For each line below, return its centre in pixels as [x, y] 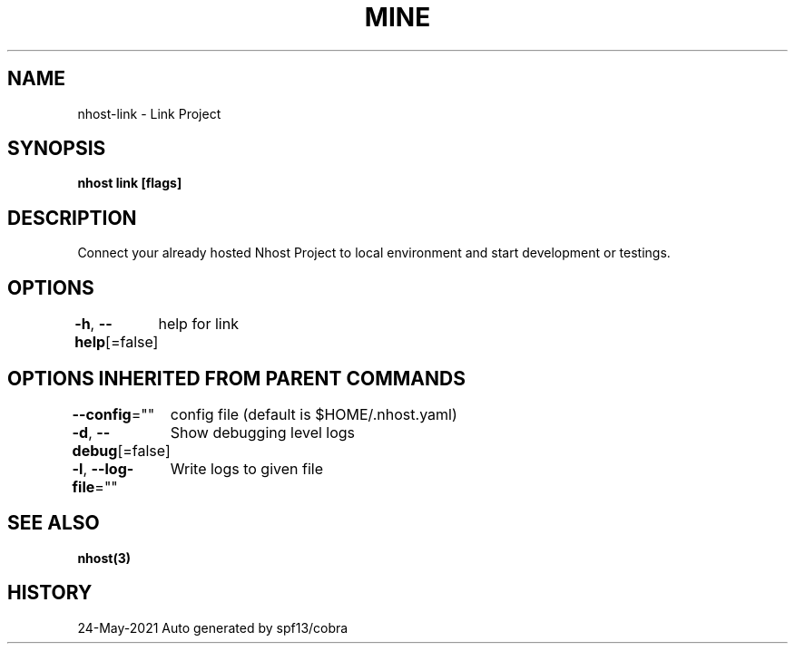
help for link [198, 324]
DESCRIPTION [72, 218]
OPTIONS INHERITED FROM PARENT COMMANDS [236, 378]
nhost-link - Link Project [149, 113]
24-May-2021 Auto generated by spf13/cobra [213, 627]
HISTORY [50, 593]
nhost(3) [104, 558]
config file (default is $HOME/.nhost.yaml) [314, 414]
